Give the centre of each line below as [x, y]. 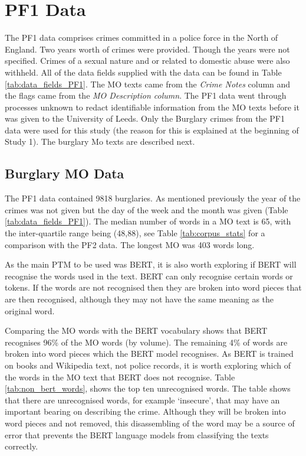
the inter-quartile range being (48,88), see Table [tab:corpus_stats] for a [135, 233]
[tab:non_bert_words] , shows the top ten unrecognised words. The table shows [148, 388]
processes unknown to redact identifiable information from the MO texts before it [152, 107]
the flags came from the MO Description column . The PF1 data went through [146, 95]
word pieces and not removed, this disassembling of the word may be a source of [150, 423]
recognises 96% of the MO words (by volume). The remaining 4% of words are [146, 342]
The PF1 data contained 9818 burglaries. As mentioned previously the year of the [153, 198]
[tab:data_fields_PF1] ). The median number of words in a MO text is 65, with [148, 221]
